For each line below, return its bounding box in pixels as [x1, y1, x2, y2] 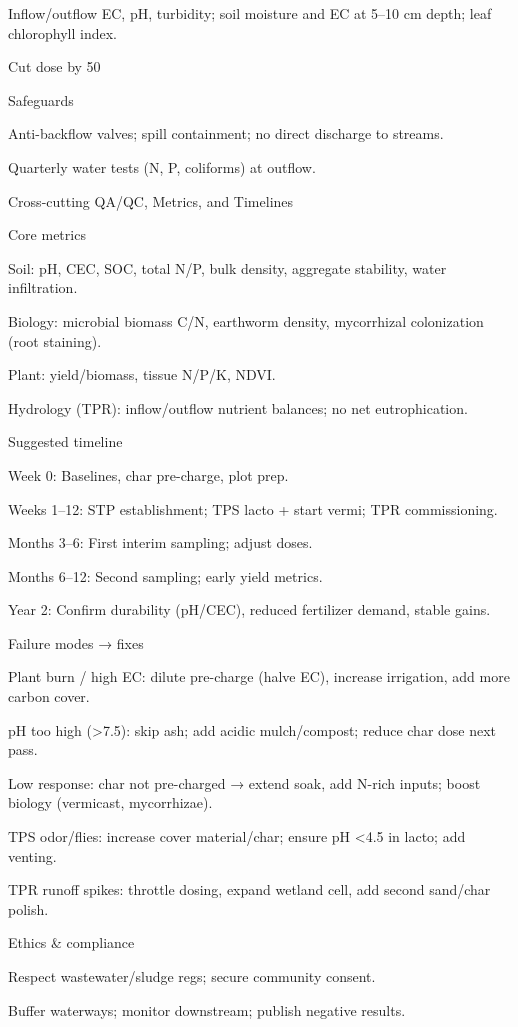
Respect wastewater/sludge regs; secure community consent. [8, 966, 376, 986]
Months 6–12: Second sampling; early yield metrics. [8, 565, 323, 586]
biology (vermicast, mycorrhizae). [8, 792, 213, 813]
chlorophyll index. [8, 22, 117, 43]
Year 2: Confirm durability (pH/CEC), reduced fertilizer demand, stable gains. [8, 599, 491, 620]
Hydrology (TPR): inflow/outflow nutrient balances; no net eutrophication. [8, 397, 468, 418]
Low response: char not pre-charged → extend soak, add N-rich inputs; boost [8, 772, 481, 793]
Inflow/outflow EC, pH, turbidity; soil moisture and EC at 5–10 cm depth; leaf [8, 3, 492, 23]
